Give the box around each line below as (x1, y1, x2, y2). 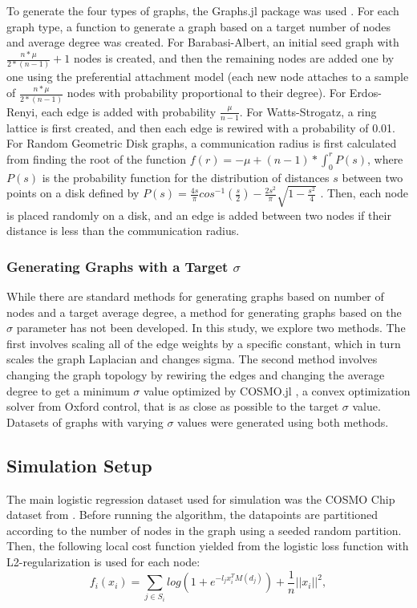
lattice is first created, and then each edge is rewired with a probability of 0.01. (6, 119, 395, 136)
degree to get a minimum (6, 382, 130, 399)
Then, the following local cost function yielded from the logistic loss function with (6, 537, 409, 554)
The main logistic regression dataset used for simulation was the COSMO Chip (6, 490, 395, 507)
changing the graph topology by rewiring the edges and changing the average (6, 367, 385, 383)
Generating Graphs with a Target (6, 256, 229, 276)
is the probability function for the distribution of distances (42, 168, 330, 185)
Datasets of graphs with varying (6, 413, 164, 430)
